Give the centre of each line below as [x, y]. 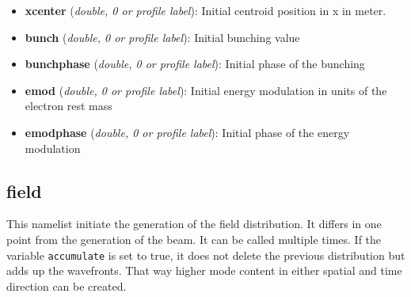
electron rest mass [68, 106]
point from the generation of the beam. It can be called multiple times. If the [194, 239]
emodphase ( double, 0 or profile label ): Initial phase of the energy [187, 132]
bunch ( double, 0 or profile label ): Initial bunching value [162, 37]
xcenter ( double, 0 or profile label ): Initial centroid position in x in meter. [205, 10]
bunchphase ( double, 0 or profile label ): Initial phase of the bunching [195, 64]
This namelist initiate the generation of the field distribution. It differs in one [194, 224]
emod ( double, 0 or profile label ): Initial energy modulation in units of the [206, 90]
